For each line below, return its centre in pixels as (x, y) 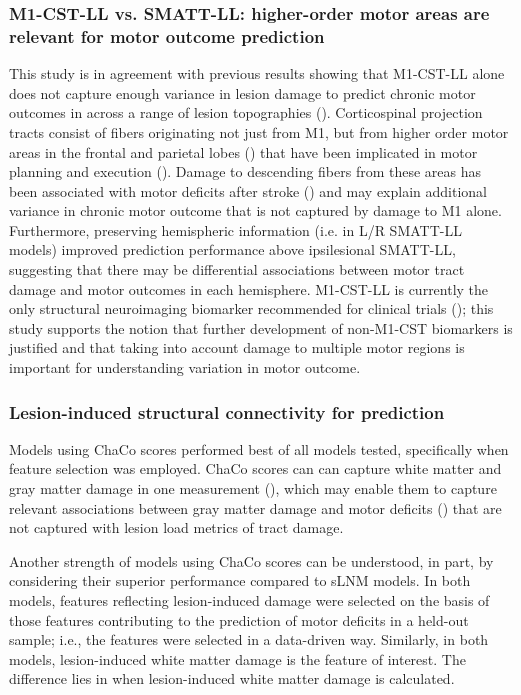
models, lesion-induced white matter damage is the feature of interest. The (237, 658)
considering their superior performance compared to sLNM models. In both (240, 580)
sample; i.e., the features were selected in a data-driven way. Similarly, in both (249, 639)
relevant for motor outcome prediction (167, 35)
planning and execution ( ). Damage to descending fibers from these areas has (245, 171)
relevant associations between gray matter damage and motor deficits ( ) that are (255, 507)
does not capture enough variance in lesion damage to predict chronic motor (242, 92)
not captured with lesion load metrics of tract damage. (176, 527)
